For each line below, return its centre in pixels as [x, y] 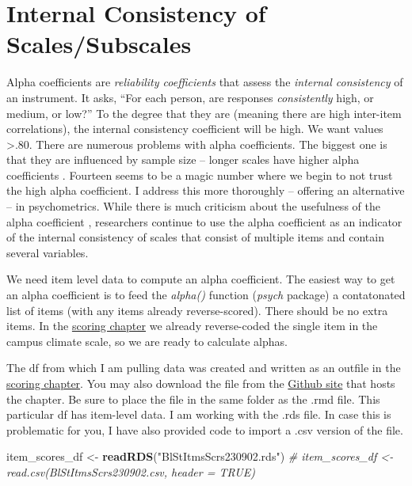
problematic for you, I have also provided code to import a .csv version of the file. [205, 429]
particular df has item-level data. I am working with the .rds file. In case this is [199, 414]
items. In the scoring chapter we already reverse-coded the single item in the [192, 326]
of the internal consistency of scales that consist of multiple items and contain [195, 237]
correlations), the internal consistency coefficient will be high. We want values [195, 129]
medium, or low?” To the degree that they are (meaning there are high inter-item [204, 113]
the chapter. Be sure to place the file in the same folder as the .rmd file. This [193, 399]
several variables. [48, 252]
